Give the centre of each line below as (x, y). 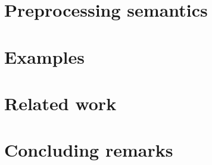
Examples (44, 56)
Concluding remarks (89, 150)
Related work (60, 103)
